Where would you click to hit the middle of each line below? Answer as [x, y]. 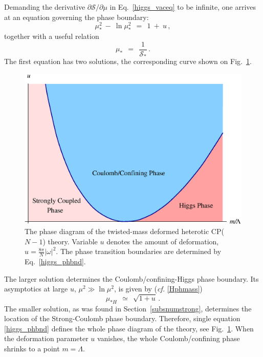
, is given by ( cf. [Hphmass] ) [158, 289]
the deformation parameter [46, 338]
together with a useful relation [52, 36]
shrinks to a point [32, 349]
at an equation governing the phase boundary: [76, 17]
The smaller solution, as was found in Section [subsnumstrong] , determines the [128, 308]
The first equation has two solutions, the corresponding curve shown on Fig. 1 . [128, 61]
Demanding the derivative [45, 7]
